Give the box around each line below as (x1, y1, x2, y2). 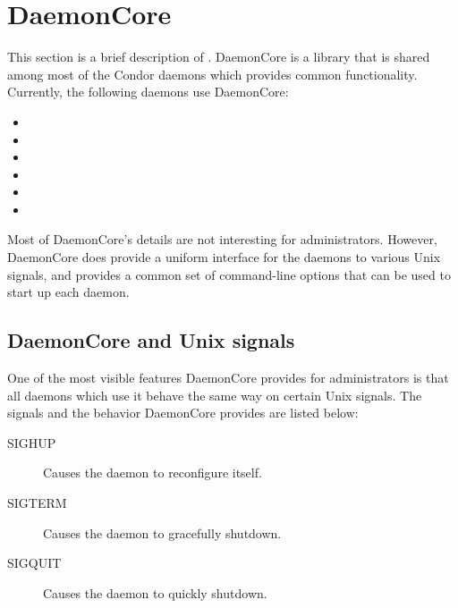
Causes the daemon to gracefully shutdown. (43, 523, 282, 542)
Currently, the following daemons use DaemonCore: (7, 82, 289, 101)
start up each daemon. (7, 283, 130, 301)
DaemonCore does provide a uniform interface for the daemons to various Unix (7, 248, 441, 266)
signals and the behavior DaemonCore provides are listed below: (7, 403, 359, 422)
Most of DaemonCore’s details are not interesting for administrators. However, (7, 230, 437, 249)
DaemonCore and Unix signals (7, 326, 295, 354)
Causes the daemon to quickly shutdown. (43, 583, 267, 602)
